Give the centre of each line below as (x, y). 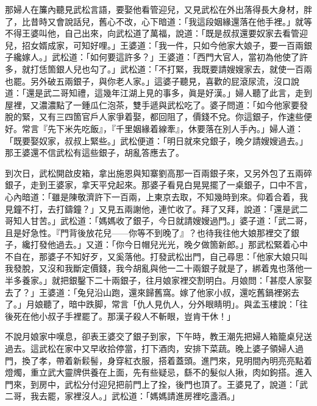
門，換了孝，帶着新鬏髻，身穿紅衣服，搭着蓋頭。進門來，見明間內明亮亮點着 (158, 360)
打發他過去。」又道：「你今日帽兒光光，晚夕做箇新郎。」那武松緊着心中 (169, 244)
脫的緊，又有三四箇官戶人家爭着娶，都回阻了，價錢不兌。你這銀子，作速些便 (158, 117)
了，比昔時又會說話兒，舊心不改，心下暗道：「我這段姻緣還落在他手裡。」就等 (158, 21)
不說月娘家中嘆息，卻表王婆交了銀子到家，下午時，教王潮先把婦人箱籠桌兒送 (158, 336)
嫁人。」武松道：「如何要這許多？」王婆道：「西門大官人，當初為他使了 (160, 57)
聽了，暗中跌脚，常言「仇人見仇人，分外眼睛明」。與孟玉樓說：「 (171, 304)
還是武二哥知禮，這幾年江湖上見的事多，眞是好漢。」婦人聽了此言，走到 (169, 93)
